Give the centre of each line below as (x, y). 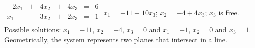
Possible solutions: (33, 29)
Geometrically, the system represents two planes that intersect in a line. (116, 39)
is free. (229, 12)
